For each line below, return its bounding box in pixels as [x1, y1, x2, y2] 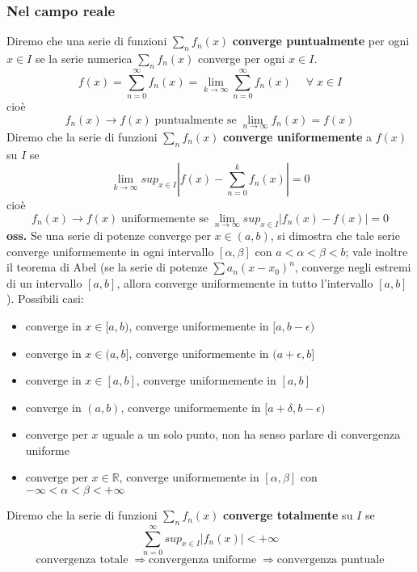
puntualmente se [154, 114, 237, 126]
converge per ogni [198, 50, 285, 67]
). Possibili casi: [6, 290, 84, 307]
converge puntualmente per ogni [232, 32, 410, 49]
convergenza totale [36, 554, 128, 566]
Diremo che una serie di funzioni [6, 32, 167, 49]
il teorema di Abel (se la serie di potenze [6, 259, 208, 275]
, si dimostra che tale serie [270, 226, 400, 243]
